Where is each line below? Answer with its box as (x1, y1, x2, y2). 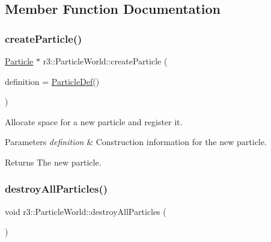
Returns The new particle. (5, 155, 102, 168)
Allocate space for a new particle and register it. (5, 115, 183, 128)
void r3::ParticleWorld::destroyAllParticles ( (5, 205, 166, 217)
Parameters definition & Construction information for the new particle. (5, 135, 267, 148)
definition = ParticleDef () (5, 75, 100, 87)
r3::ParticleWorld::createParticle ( (43, 55, 168, 67)
